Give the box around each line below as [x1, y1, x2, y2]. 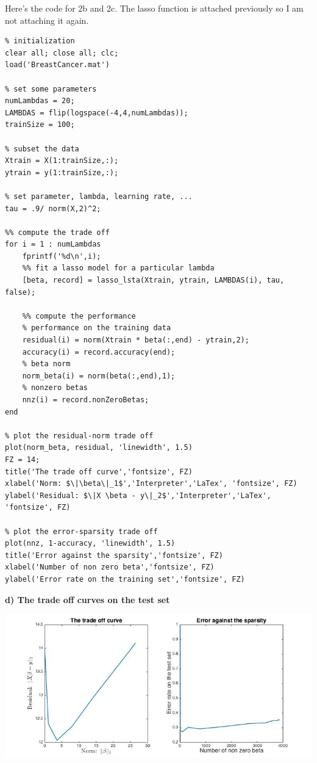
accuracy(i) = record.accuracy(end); [22, 347, 176, 356]
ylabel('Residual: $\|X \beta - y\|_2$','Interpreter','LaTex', [5, 491, 271, 500]
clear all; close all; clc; [5, 48, 119, 57]
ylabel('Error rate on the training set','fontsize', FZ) [5, 574, 245, 584]
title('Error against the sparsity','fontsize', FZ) [5, 551, 223, 560]
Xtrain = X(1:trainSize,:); [5, 156, 119, 165]
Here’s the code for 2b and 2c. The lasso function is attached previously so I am [5, 2, 304, 14]
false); [5, 287, 36, 297]
